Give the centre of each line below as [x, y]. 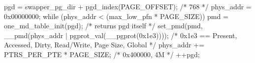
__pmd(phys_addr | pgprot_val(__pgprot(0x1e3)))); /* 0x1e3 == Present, [121, 35]
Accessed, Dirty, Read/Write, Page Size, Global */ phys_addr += [104, 45]
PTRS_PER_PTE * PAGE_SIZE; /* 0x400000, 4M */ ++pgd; [102, 54]
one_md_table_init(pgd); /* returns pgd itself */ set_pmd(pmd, [103, 26]
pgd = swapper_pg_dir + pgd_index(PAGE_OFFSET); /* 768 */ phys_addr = [128, 6]
